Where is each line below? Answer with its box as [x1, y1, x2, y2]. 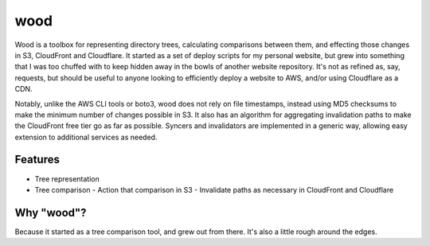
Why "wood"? [14, 205, 87, 219]
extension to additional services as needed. [14, 132, 158, 142]
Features [14, 153, 60, 166]
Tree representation [34, 174, 100, 183]
